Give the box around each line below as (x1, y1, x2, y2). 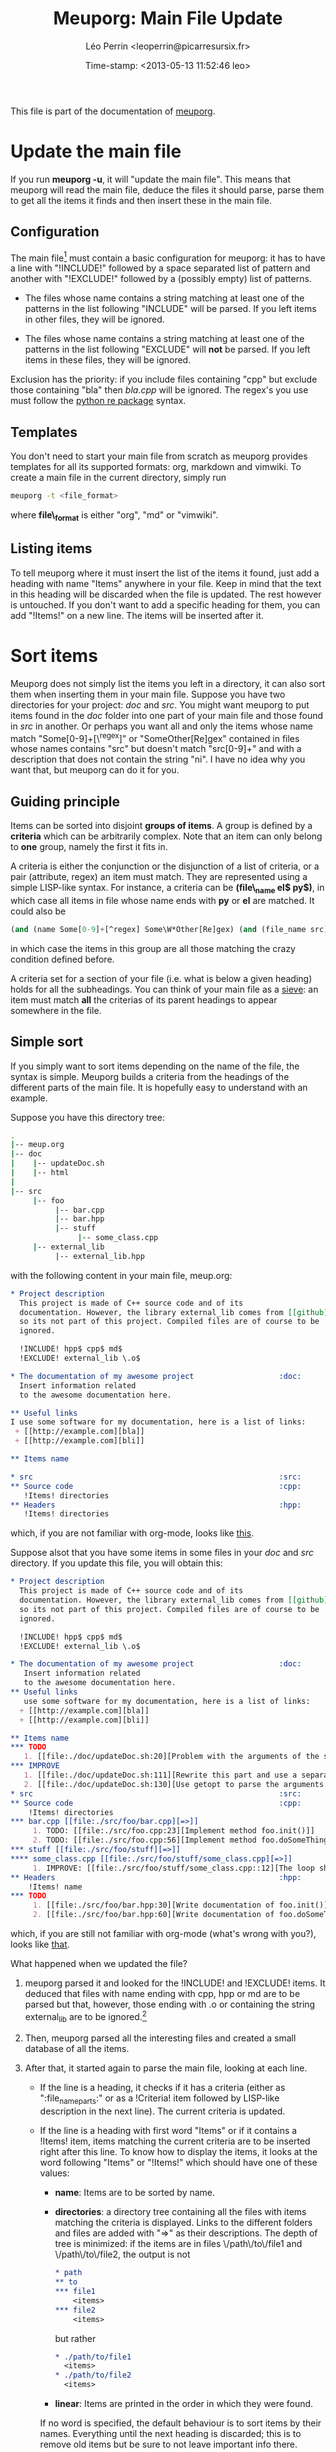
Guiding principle (10, 793, 120, 810)
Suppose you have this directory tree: (10, 1111, 165, 1123)
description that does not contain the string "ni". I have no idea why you (10, 753, 306, 766)
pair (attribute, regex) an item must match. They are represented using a (10, 871, 308, 883)
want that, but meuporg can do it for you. (10, 764, 180, 776)
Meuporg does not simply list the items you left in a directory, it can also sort (10, 677, 326, 689)
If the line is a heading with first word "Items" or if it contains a (39, 2125, 298, 2137)
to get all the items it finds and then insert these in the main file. (10, 194, 272, 206)
